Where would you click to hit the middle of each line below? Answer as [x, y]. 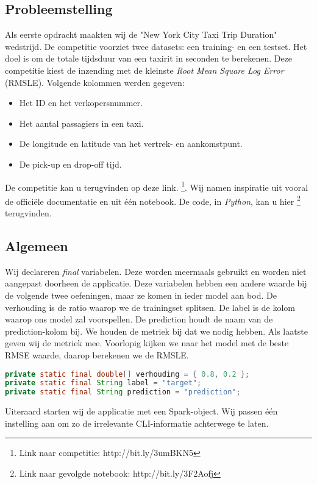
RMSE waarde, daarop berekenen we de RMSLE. [97, 355]
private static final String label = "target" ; [103, 383]
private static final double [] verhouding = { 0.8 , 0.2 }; [127, 374]
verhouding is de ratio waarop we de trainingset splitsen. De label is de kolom [150, 307]
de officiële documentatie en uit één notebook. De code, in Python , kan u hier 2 [153, 200]
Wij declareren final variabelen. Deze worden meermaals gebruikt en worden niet [156, 271]
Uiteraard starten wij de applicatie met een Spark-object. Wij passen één [141, 411]
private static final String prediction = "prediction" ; [123, 392]
